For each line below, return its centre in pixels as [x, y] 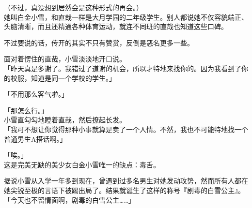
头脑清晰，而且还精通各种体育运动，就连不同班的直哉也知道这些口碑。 [116, 26]
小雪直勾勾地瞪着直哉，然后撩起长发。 [65, 120]
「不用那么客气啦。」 [36, 94]
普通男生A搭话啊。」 [35, 139]
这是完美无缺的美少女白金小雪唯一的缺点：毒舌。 [82, 164]
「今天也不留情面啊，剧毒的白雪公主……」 [70, 200]
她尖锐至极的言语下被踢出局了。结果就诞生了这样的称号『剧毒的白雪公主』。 [124, 190]
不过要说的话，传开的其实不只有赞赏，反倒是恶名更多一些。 [99, 42]
